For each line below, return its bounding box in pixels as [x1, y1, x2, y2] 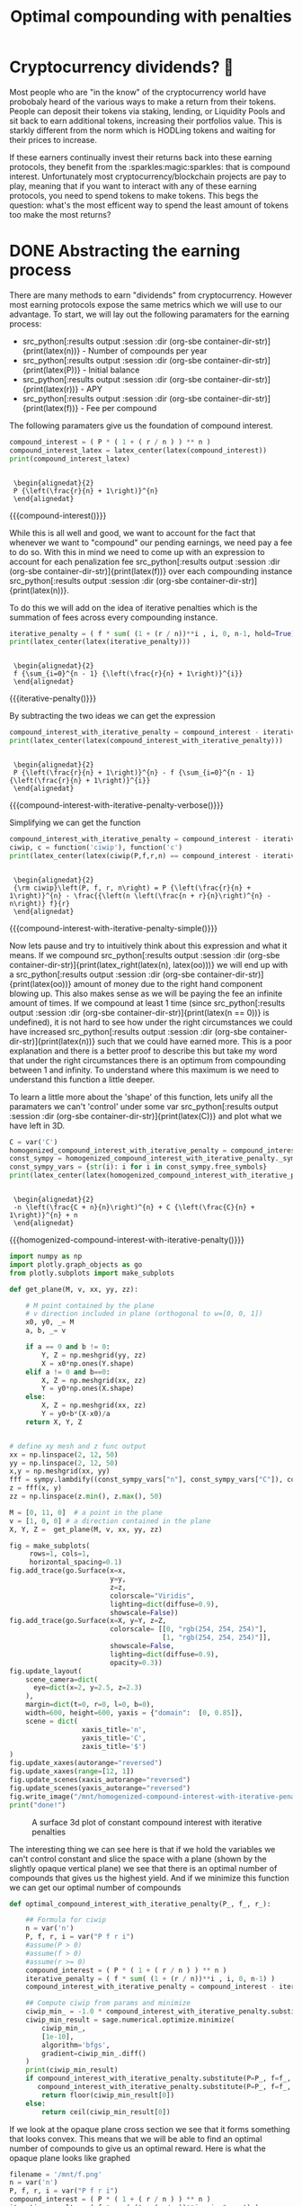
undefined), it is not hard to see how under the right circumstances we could [9, 1017, 293, 1027]
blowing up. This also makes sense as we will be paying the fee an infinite [9, 988, 283, 999]
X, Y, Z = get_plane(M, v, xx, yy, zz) [9, 1525, 164, 1534]
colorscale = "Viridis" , [109, 1591, 195, 1601]
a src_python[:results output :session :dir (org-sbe [9, 969, 196, 980]
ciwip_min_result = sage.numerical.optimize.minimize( [25, 2015, 235, 2024]
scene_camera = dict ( [25, 1675, 99, 1684]
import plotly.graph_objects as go [9, 1260, 143, 1269]
